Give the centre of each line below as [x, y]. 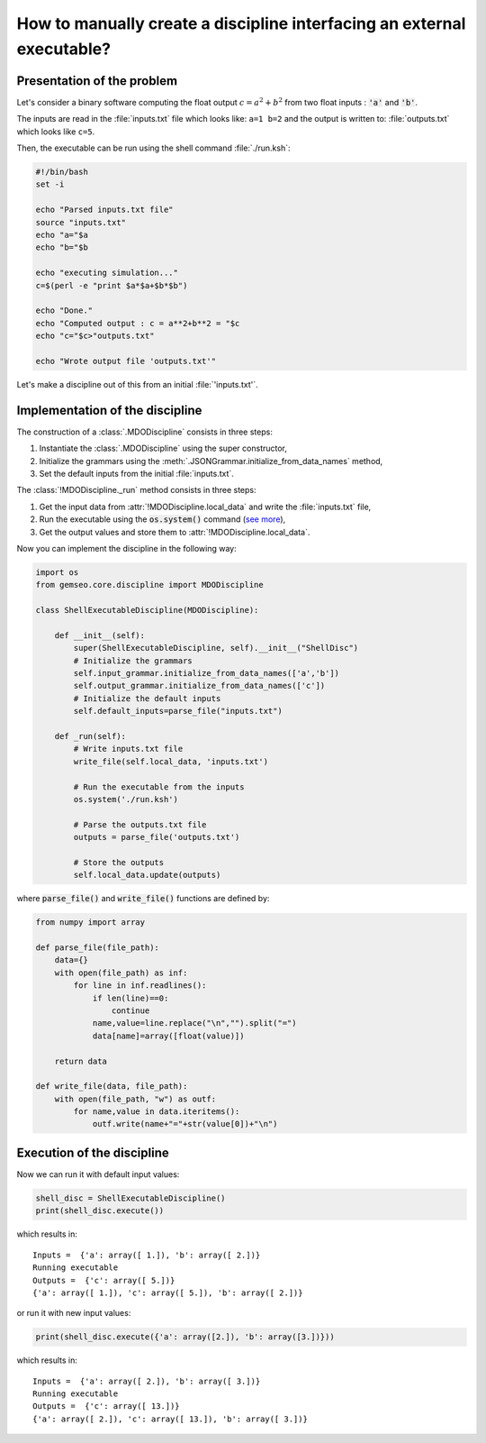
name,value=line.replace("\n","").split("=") [194, 1023]
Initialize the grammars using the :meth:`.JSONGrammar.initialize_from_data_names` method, [211, 461]
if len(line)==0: [130, 998]
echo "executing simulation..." [107, 273]
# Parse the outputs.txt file [140, 824]
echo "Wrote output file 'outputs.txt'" [126, 361]
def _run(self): [90, 736]
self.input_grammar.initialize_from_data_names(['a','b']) [207, 673]
